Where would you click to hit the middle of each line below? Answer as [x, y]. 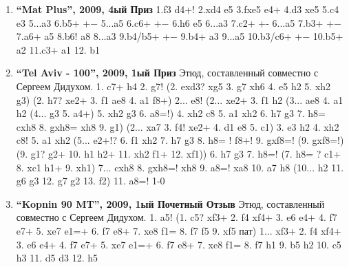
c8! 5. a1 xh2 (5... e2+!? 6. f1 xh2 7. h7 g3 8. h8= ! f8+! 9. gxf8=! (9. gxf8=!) [180, 140]
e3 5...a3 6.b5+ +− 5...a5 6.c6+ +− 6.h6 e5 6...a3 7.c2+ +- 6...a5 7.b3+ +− [179, 22]
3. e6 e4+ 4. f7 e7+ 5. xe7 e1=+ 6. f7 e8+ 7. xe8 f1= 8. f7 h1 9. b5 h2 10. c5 [179, 244]
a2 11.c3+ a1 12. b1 [58, 49]
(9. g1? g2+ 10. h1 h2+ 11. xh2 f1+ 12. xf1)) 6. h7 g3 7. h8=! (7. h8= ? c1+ [179, 153]
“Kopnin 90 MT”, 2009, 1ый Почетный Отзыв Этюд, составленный [170, 203]
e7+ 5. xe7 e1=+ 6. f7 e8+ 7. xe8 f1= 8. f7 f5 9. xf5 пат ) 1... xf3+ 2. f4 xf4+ [179, 230]
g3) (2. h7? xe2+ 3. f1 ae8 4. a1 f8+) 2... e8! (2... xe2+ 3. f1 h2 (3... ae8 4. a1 [180, 99]
